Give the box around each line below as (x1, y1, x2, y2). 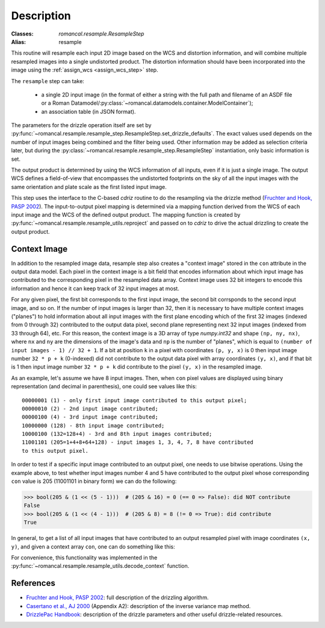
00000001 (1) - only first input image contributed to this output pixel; (22, 397, 247, 403)
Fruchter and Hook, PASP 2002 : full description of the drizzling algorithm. (26, 594, 209, 602)
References (11, 578, 55, 588)
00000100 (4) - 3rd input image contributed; (22, 414, 159, 421)
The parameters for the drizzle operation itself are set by (11, 122, 152, 129)
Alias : (11, 38, 26, 45)
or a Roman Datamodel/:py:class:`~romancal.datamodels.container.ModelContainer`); (41, 99, 253, 107)
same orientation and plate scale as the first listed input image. (11, 183, 167, 190)
